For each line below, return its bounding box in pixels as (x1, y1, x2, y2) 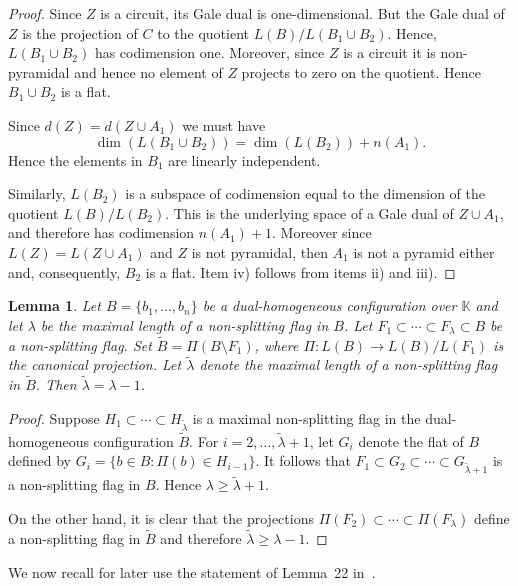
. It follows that (255, 450, 351, 471)
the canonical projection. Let (8, 354, 182, 375)
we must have (182, 114, 266, 135)
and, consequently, (8, 261, 121, 282)
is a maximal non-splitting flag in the (192, 407, 421, 428)
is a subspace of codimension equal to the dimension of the (125, 183, 486, 204)
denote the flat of (358, 430, 464, 451)
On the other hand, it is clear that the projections (8, 507, 314, 528)
